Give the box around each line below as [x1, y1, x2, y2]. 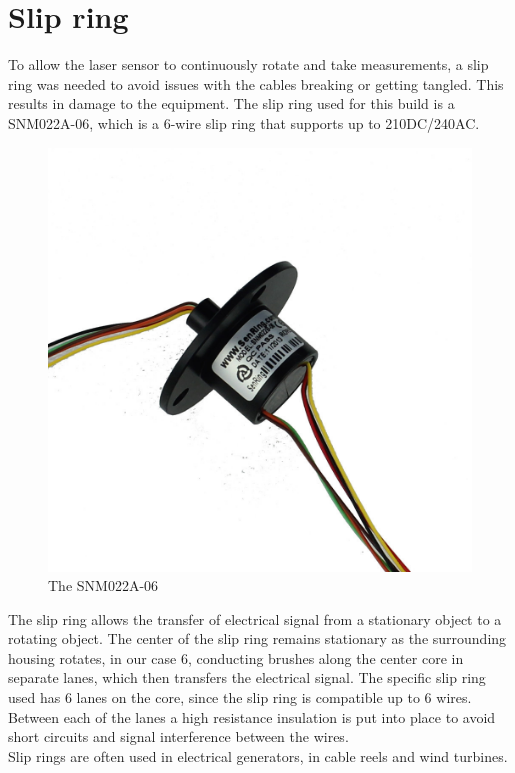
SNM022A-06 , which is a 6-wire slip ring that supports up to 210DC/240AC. [8, 112, 480, 133]
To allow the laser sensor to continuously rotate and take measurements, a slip [8, 54, 489, 75]
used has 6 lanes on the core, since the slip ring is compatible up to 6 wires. [8, 687, 472, 708]
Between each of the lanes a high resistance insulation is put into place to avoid [8, 706, 496, 727]
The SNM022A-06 [48, 575, 159, 596]
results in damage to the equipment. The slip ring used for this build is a [8, 93, 455, 114]
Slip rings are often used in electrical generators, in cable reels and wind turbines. [8, 745, 508, 766]
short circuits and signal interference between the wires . [8, 726, 349, 747]
